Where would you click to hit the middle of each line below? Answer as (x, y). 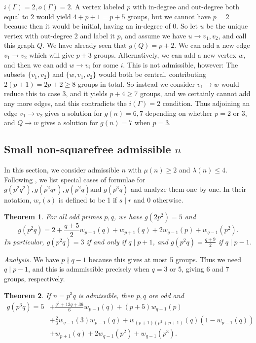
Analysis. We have (32, 259)
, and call (232, 35)
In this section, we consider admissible (62, 169)
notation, (18, 200)
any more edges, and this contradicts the (65, 103)
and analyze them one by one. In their (188, 189)
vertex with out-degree (38, 35)
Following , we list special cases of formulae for (75, 179)
